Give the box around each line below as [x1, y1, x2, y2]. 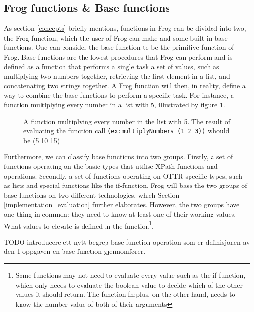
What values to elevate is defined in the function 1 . [4, 219, 154, 230]
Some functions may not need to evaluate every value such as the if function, [15, 270, 246, 280]
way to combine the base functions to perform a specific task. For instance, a [4, 90, 234, 100]
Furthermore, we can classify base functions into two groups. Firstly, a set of [4, 151, 233, 162]
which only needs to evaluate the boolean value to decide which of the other [15, 279, 243, 290]
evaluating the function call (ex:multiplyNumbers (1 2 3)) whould [23, 125, 230, 136]
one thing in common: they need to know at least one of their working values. [4, 208, 236, 219]
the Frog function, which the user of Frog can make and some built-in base [4, 32, 228, 42]
